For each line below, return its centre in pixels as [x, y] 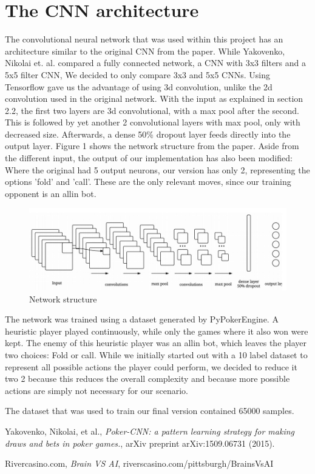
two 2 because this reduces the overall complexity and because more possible [147, 379]
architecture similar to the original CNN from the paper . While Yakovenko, [145, 51]
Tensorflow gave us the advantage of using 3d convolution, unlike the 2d [139, 86]
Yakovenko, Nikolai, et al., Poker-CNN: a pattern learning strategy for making [150, 431]
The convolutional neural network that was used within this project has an [144, 39]
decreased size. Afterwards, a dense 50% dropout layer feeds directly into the [148, 134]
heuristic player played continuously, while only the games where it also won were [157, 331]
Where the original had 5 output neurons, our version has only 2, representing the [157, 169]
